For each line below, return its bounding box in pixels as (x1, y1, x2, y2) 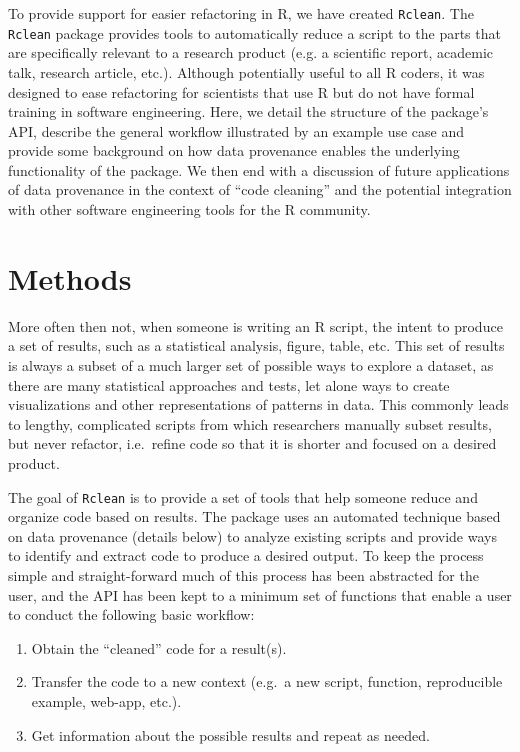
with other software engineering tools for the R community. (8, 199, 371, 220)
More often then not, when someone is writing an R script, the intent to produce (8, 315, 503, 336)
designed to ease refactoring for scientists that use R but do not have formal (8, 81, 475, 102)
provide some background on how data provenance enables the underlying (8, 140, 460, 161)
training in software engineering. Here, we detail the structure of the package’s (8, 101, 489, 122)
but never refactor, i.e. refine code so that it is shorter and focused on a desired (8, 433, 497, 454)
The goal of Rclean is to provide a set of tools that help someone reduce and (8, 486, 478, 507)
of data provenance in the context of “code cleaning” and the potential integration (8, 179, 512, 200)
